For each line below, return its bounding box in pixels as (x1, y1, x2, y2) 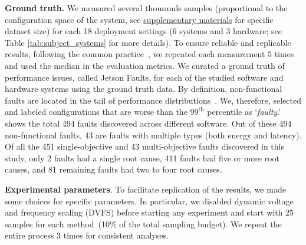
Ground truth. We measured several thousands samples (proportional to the (5, 2, 288, 14)
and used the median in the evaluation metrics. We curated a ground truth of (5, 59, 285, 71)
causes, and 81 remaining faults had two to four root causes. (5, 163, 222, 176)
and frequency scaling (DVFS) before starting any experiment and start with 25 (5, 206, 294, 218)
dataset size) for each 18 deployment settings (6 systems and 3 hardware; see (5, 25, 282, 37)
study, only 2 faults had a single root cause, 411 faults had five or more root (5, 151, 280, 164)
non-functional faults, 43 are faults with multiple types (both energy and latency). (5, 128, 302, 141)
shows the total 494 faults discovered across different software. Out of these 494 (5, 117, 292, 129)
